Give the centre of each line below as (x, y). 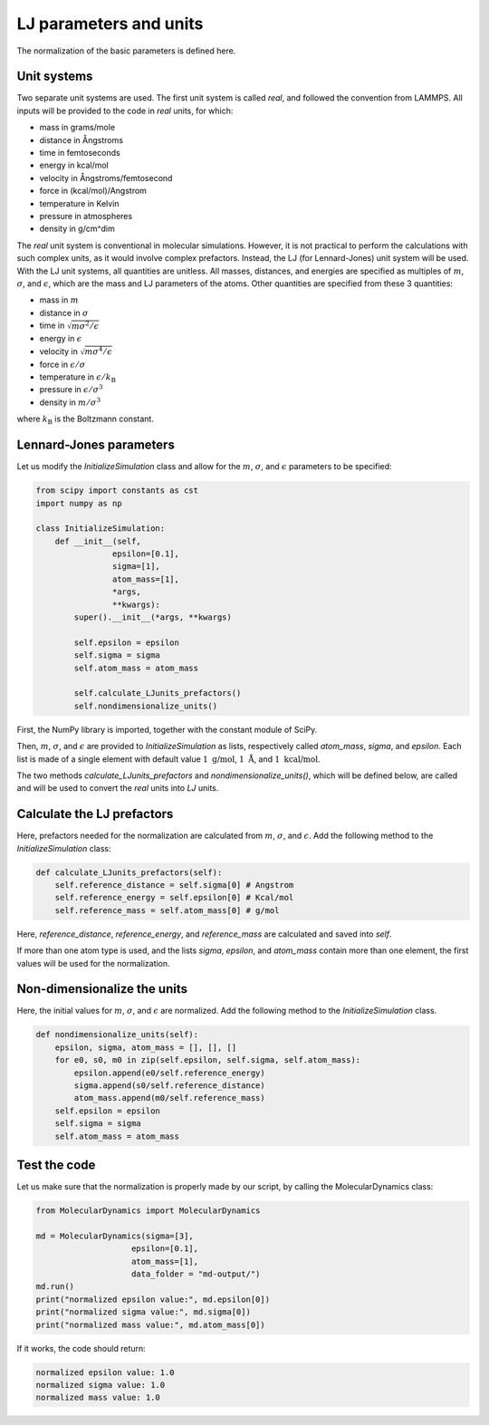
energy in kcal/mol (74, 165)
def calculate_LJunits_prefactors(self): (129, 872)
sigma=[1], (136, 567)
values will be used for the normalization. (94, 963)
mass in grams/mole (77, 128)
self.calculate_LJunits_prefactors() (158, 693)
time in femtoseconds (80, 153)
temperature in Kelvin (79, 203)
